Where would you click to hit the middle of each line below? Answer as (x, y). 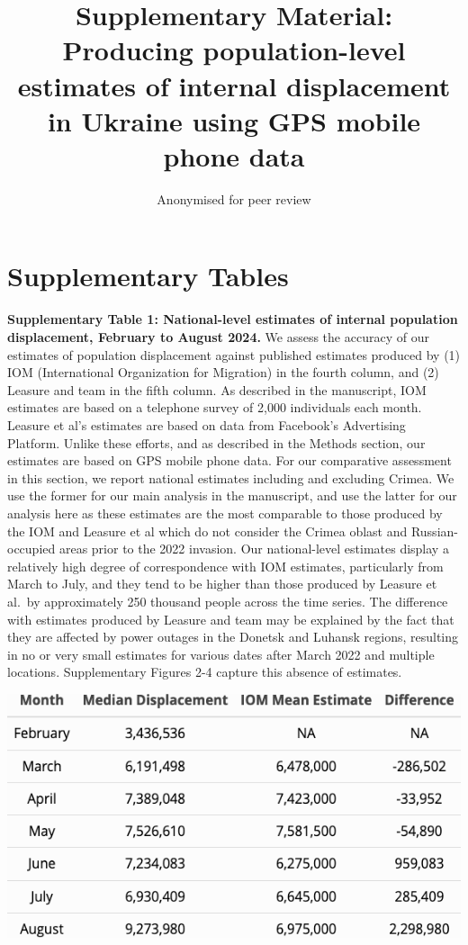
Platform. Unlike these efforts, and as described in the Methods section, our (216, 442)
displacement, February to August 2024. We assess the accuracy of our (218, 337)
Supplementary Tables (148, 276)
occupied (31, 549)
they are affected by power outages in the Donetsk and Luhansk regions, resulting (233, 637)
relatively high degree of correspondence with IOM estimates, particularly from (225, 566)
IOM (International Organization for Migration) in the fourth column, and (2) (223, 372)
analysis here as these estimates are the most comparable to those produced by (225, 513)
